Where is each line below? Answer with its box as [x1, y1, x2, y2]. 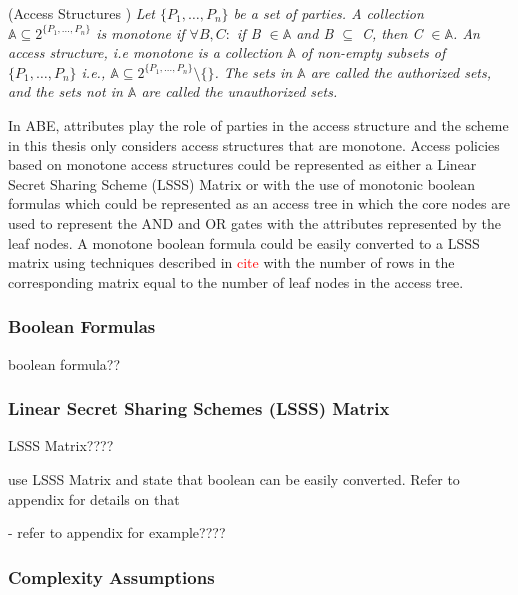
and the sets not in [8, 81, 123, 102]
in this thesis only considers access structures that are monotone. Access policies [8, 134, 500, 155]
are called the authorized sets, [310, 61, 491, 82]
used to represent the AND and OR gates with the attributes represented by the [8, 212, 501, 233]
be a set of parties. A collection [233, 3, 424, 23]
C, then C [361, 22, 423, 43]
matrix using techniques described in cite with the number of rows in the [8, 252, 455, 273]
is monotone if [96, 22, 185, 43]
